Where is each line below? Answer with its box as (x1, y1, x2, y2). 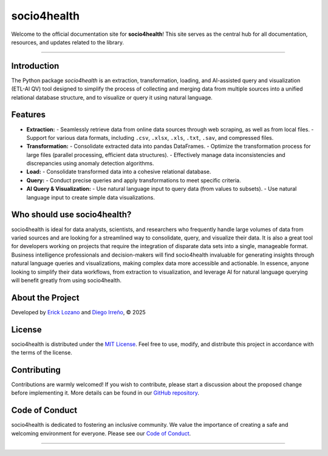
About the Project (11, 292, 80, 303)
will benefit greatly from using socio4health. (11, 277, 121, 284)
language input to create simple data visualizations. (26, 193, 155, 201)
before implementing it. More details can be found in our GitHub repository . (11, 389, 200, 396)
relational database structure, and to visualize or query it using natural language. (11, 94, 213, 101)
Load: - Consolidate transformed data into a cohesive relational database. (26, 168, 211, 176)
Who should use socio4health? (11, 210, 132, 220)
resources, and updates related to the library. (11, 38, 125, 46)
